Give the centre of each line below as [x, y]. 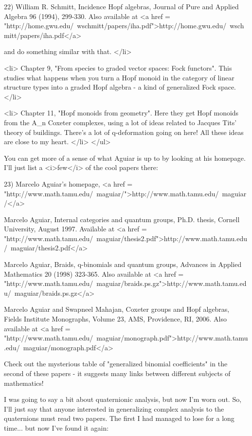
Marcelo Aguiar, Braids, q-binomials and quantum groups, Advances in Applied [123, 264]
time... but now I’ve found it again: [56, 427]
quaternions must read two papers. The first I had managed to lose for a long [119, 418]
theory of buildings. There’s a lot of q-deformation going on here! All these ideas [124, 132]
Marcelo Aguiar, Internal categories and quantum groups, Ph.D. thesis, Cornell [122, 219]
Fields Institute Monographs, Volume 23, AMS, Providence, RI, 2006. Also [115, 319]
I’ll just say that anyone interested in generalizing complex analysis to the [114, 408]
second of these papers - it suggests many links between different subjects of [117, 373]
